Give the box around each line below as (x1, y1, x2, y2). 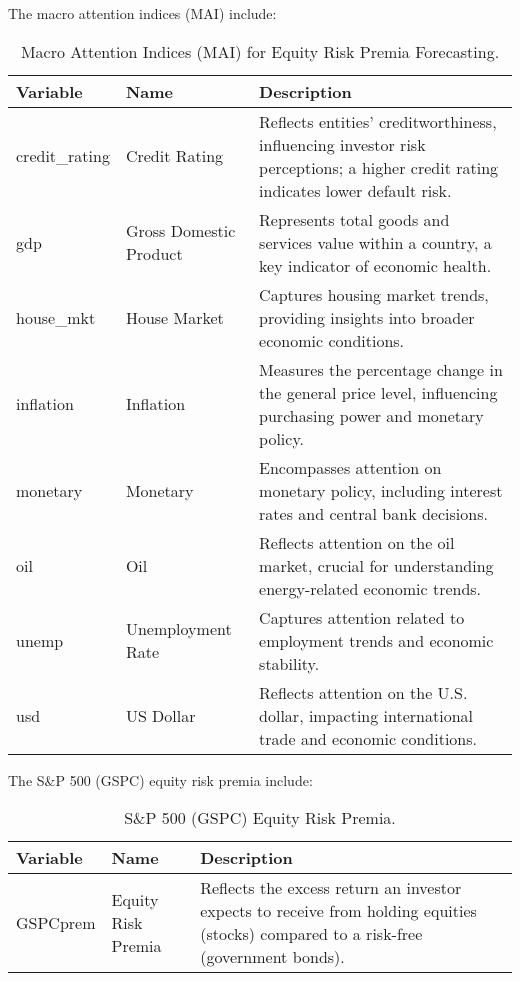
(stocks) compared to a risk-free (200, 922, 423, 946)
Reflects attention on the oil (259, 530, 455, 554)
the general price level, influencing (259, 380, 498, 404)
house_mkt (16, 305, 96, 329)
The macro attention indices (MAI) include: (8, 3, 277, 23)
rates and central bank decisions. (259, 501, 488, 525)
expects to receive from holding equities (200, 899, 477, 923)
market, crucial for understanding (259, 553, 494, 577)
